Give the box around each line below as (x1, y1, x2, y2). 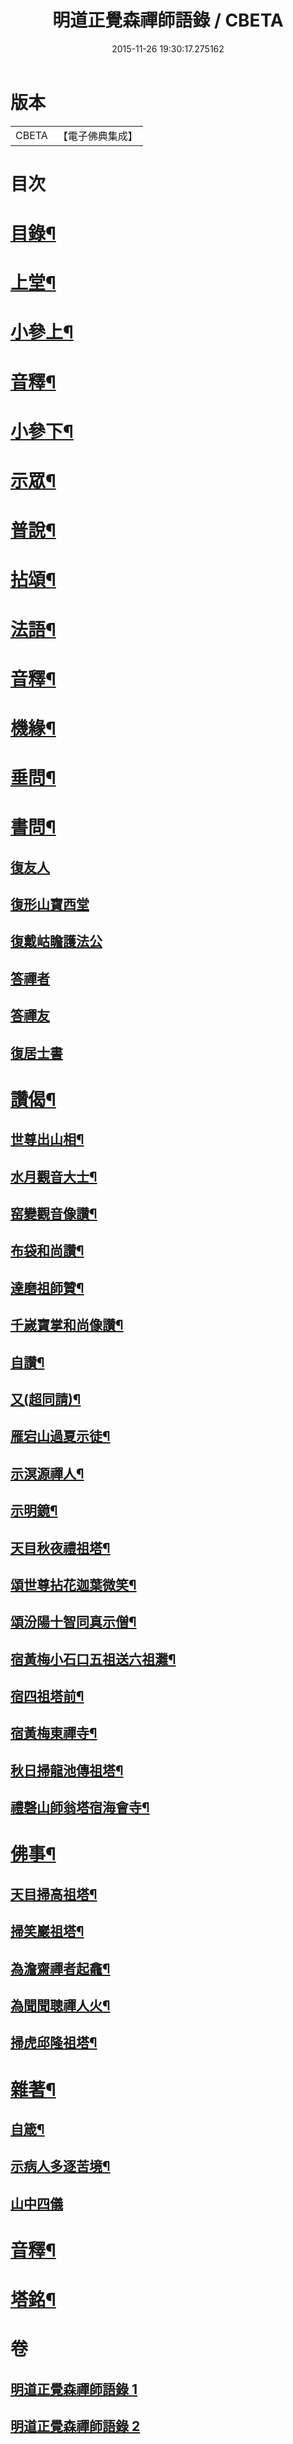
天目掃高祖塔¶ (10, 1886, 98, 1903)
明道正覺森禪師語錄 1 (10, 2381, 138, 2398)
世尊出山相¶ (10, 1131, 85, 1148)
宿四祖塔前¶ (10, 1688, 85, 1705)
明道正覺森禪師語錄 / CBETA (52, 9, 284, 32)
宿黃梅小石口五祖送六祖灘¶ (10, 1651, 177, 1668)
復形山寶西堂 (10, 896, 90, 913)
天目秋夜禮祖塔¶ (10, 1539, 111, 1556)
